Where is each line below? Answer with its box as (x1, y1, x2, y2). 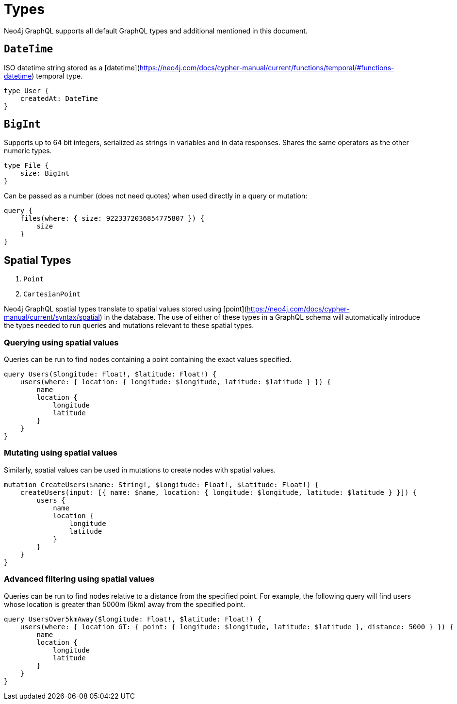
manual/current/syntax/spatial (4, 313, 100, 322)
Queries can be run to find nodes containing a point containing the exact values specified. (4, 355, 292, 364)
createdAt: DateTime (20, 94, 98, 102)
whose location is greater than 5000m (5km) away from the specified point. (4, 600, 245, 608)
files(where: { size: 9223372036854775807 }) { (20, 214, 205, 223)
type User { (4, 86, 49, 95)
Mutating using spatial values (4, 448, 118, 458)
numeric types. (4, 147, 52, 155)
